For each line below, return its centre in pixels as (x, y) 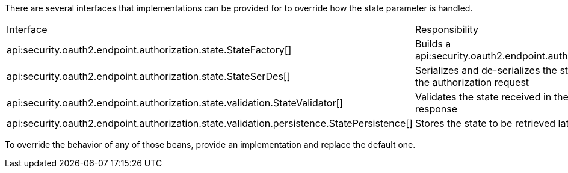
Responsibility (446, 29)
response (436, 109)
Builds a (433, 44)
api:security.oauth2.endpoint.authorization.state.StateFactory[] (149, 50)
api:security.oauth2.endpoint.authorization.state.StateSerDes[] (149, 76)
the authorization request (472, 82)
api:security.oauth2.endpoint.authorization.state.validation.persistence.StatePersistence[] (210, 123)
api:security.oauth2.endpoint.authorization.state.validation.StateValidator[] (175, 103)
